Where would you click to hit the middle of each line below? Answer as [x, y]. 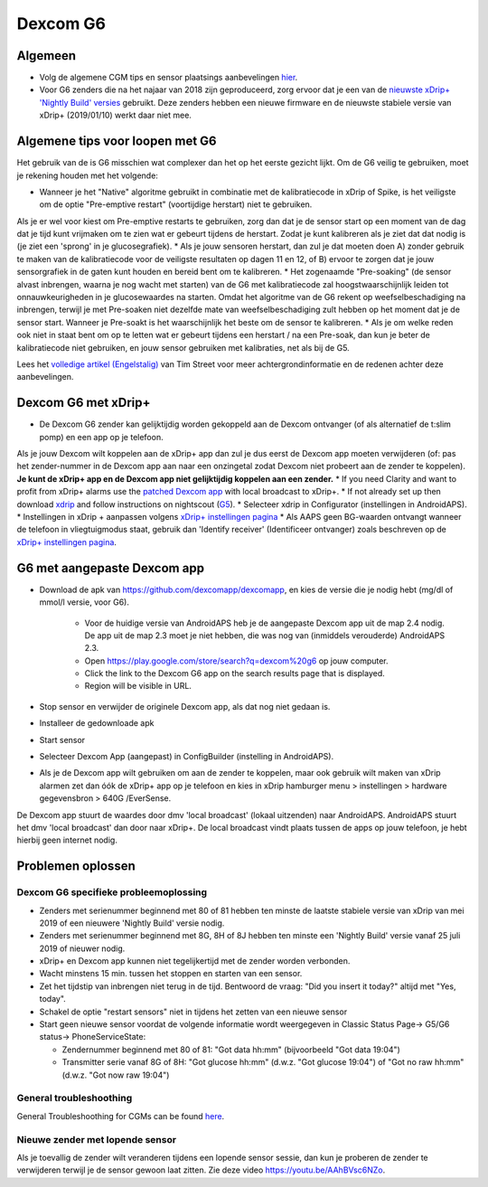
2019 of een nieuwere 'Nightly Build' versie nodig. [132, 923]
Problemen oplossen [76, 867]
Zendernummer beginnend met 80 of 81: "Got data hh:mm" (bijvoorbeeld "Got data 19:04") [231, 1050]
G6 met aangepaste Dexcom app [111, 568]
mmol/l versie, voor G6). [84, 602]
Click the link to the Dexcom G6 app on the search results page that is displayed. [235, 674]
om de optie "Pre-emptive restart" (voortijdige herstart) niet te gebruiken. [176, 204]
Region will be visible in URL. [138, 686]
